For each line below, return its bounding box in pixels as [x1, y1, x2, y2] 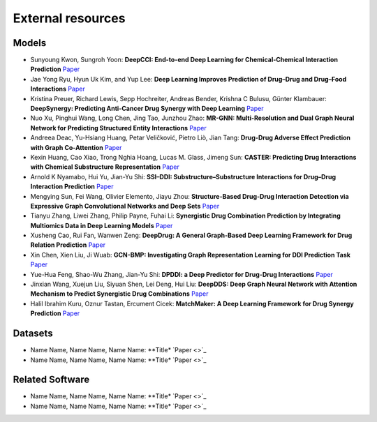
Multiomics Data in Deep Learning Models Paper [30, 221, 173, 229]
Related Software [13, 374, 90, 386]
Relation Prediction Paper [30, 241, 106, 249]
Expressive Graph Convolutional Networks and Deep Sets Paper [30, 202, 220, 210]
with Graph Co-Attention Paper [30, 143, 122, 151]
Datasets [13, 328, 53, 340]
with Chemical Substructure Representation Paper [30, 163, 179, 171]
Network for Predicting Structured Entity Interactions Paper [30, 123, 207, 132]
